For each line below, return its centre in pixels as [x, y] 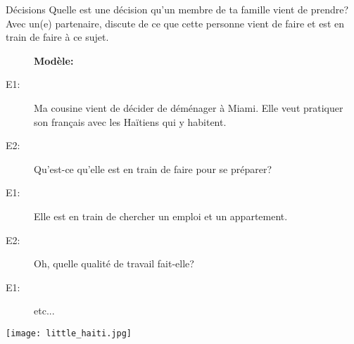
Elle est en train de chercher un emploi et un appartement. [161, 216]
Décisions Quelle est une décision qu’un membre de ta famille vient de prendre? [177, 9]
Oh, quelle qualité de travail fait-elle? [114, 263]
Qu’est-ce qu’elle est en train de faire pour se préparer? [153, 168]
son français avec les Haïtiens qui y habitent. [130, 121]
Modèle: [54, 60]
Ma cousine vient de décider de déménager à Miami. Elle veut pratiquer [189, 107]
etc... [44, 311]
